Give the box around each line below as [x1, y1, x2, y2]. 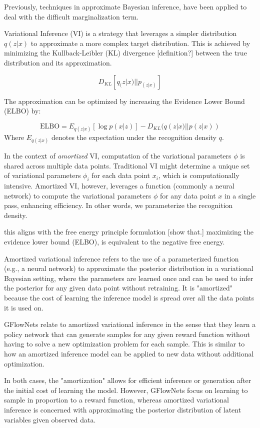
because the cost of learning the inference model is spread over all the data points [4, 292, 254, 303]
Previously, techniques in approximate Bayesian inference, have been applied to [4, 1, 247, 11]
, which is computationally [158, 170, 239, 180]
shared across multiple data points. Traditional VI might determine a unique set [4, 160, 250, 170]
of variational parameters [4, 170, 81, 180]
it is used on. [4, 302, 43, 312]
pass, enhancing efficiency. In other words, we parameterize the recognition [4, 200, 233, 210]
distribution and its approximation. [4, 57, 112, 67]
